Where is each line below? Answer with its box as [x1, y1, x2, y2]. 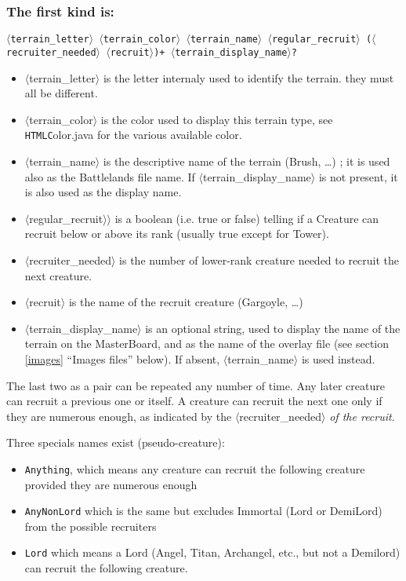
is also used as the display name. [24, 184, 182, 200]
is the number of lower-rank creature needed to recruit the [119, 251, 400, 268]
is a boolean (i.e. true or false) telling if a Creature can [114, 210, 379, 226]
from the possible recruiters [24, 517, 157, 534]
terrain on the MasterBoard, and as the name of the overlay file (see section [24, 335, 390, 352]
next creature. [24, 267, 92, 283]
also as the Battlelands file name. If [24, 168, 195, 185]
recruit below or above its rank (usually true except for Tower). [24, 225, 329, 242]
